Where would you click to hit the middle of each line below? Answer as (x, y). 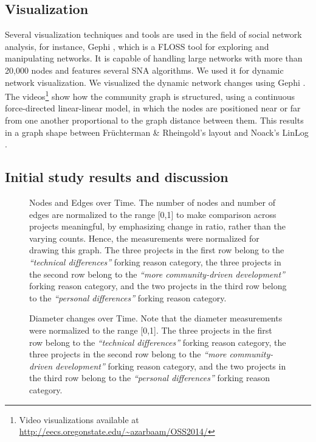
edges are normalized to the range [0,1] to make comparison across (153, 214)
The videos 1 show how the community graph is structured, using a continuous (150, 95)
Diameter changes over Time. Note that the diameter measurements (156, 318)
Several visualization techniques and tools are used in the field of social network (153, 34)
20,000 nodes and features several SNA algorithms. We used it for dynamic (144, 70)
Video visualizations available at (79, 419)
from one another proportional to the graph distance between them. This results (154, 120)
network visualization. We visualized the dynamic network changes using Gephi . (155, 82)
